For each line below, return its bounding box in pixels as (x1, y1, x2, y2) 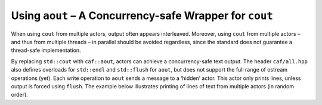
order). (11, 91, 28, 98)
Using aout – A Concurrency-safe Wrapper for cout (11, 9, 274, 22)
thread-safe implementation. (11, 47, 81, 54)
